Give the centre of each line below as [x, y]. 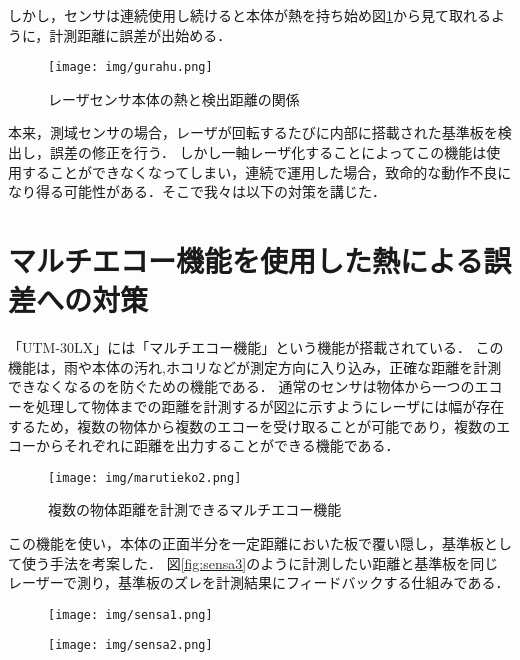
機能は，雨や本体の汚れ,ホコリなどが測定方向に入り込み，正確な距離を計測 [255, 366]
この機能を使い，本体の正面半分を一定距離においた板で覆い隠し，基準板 [246, 542]
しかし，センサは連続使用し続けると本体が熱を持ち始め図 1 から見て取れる [249, 15]
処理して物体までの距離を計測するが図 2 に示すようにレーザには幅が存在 [270, 405]
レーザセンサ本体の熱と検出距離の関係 [174, 98]
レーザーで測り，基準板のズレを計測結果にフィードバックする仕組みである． [259, 582]
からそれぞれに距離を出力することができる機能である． [217, 445]
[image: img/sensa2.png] [130, 645]
